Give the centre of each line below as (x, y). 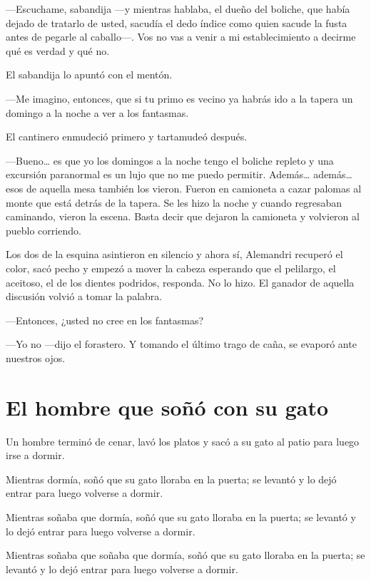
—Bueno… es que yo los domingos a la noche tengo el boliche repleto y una (170, 160)
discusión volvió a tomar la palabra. (84, 296)
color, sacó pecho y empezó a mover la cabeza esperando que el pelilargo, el (171, 268)
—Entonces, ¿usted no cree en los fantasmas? (105, 320)
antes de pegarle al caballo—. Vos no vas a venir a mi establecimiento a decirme (181, 37)
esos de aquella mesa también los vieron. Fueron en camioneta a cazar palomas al (184, 188)
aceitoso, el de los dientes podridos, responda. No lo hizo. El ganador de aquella (180, 282)
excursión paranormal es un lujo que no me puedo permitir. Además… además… (179, 174)
